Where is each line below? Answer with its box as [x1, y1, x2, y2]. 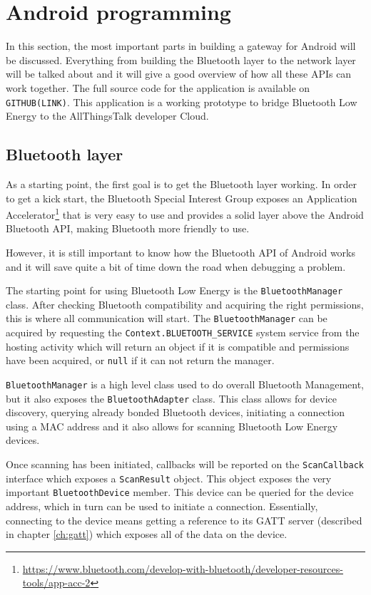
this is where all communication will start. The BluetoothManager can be [6, 311, 327, 326]
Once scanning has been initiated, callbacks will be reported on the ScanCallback [6, 457, 364, 472]
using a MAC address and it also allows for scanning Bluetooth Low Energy [6, 418, 338, 433]
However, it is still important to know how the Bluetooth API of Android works [6, 244, 355, 259]
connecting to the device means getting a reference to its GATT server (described [6, 512, 362, 527]
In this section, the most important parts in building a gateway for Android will [6, 38, 356, 53]
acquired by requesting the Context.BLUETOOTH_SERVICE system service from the [6, 325, 360, 340]
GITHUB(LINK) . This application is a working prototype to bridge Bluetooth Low [6, 94, 357, 109]
